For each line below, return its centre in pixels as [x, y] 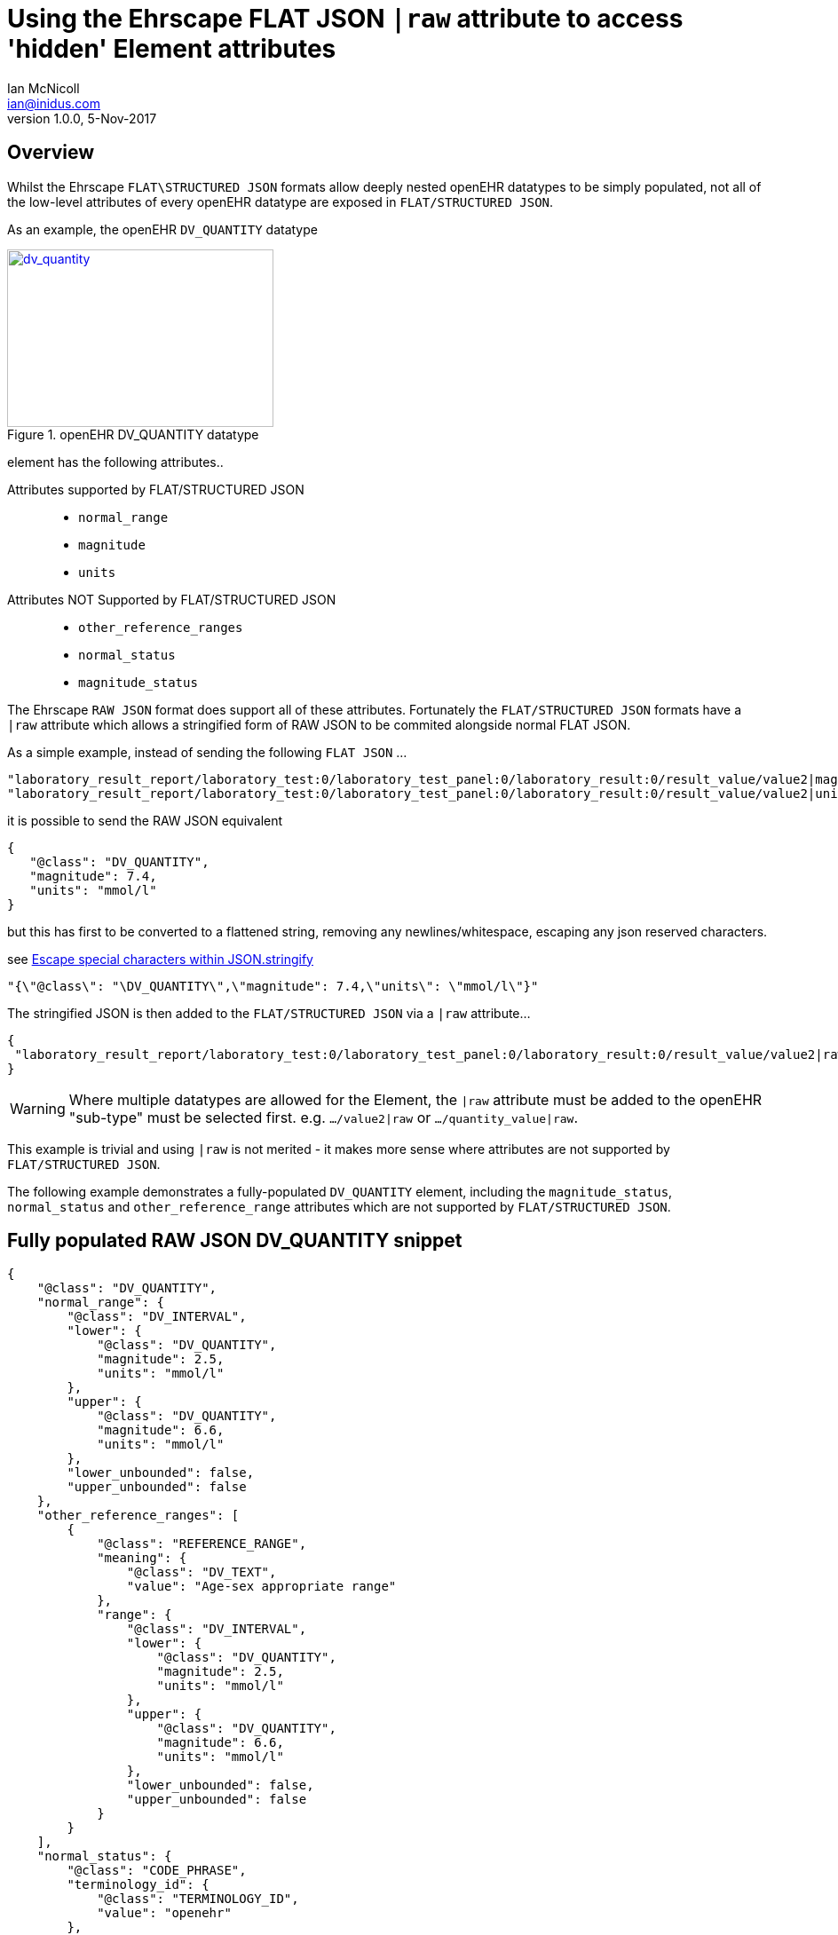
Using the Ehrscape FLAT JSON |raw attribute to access [345, 19]
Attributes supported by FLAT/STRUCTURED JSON [156, 489]
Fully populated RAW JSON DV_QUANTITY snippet [235, 1241]
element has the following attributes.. [115, 462]
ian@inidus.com [54, 103]
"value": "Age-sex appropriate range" [261, 1587]
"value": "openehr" [164, 1913]
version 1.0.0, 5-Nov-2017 [82, 118]
